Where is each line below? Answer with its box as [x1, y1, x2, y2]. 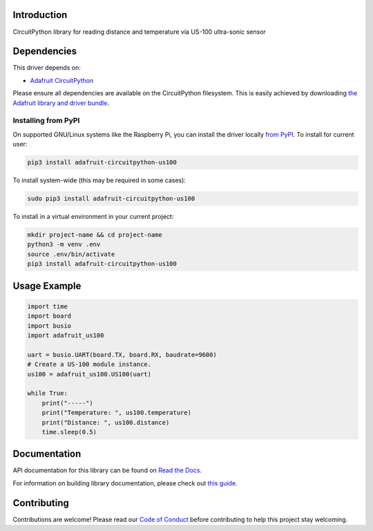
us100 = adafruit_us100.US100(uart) [27, 370, 152, 378]
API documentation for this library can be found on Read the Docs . [12, 466, 202, 474]
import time [27, 302, 68, 310]
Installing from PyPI [12, 116, 80, 126]
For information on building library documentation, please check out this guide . [12, 479, 238, 487]
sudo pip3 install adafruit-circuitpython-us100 [27, 195, 195, 203]
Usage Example [12, 280, 82, 291]
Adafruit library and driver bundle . [12, 99, 110, 107]
